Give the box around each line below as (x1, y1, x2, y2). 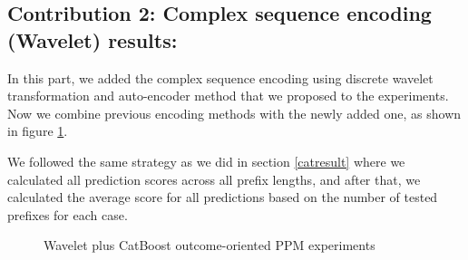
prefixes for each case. (7, 205, 128, 224)
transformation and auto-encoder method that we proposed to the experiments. (7, 86, 449, 105)
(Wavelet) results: (7, 25, 178, 53)
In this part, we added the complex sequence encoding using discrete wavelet (7, 68, 434, 87)
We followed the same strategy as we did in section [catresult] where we (7, 151, 405, 170)
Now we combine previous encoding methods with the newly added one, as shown (7, 103, 462, 122)
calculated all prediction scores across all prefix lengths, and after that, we (7, 169, 421, 188)
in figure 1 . (7, 121, 68, 140)
